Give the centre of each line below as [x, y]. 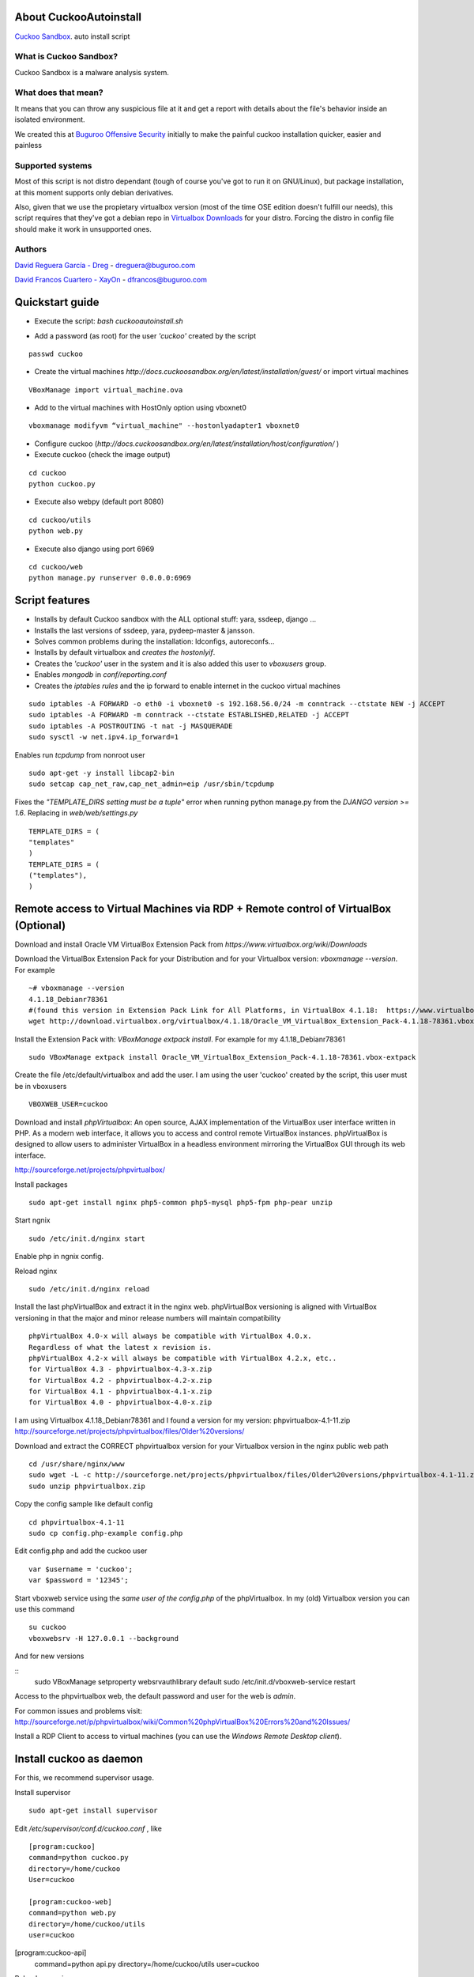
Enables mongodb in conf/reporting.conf [101, 675]
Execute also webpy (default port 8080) [99, 501]
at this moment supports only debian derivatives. [94, 192]
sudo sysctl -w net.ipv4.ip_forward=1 [104, 737]
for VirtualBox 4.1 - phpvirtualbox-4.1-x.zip [120, 1391]
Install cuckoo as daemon [79, 1759]
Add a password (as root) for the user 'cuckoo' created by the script [145, 335]
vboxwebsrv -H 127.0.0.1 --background [104, 1638]
